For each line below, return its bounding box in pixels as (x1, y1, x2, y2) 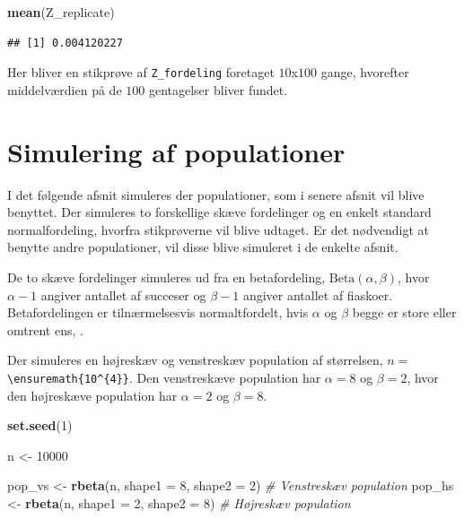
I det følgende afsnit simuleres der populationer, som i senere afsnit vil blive (7, 185, 425, 203)
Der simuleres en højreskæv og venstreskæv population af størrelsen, (7, 350, 383, 369)
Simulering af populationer (7, 133, 346, 169)
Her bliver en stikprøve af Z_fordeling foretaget (7, 63, 275, 82)
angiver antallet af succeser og (40, 285, 206, 304)
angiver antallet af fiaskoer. (242, 285, 393, 304)
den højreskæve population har (7, 385, 178, 404)
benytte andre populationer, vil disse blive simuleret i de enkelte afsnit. (7, 238, 398, 256)
